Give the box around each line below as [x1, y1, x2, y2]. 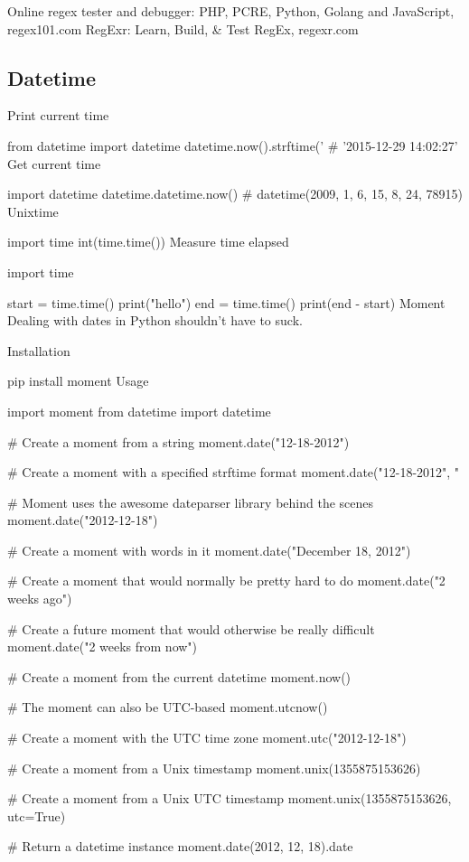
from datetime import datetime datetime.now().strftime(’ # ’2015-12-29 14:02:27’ [7, 136, 458, 155]
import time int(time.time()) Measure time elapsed [7, 232, 289, 251]
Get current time [7, 154, 101, 173]
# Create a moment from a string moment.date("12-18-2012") [7, 432, 350, 451]
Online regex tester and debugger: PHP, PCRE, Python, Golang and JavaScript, [7, 2, 455, 20]
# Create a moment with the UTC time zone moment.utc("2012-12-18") [7, 728, 407, 747]
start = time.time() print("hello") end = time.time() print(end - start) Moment [7, 293, 446, 312]
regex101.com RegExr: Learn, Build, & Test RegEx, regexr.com [7, 19, 359, 38]
